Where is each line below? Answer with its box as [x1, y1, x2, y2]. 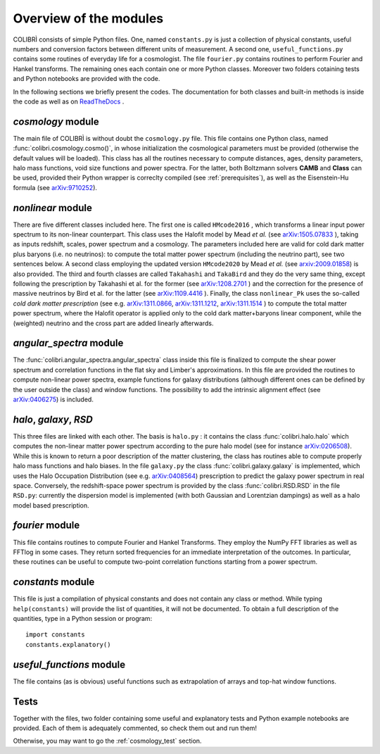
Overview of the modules [13, 11, 164, 26]
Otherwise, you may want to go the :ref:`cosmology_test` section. [13, 736, 202, 746]
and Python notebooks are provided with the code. [13, 75, 160, 83]
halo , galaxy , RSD [13, 413, 93, 425]
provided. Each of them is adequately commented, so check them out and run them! [13, 724, 257, 732]
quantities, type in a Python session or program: [13, 615, 153, 623]
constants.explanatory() [25, 641, 111, 648]
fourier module [13, 520, 80, 532]
